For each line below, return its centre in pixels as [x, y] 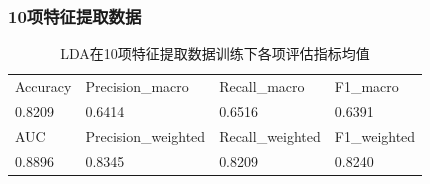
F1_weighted [375, 135]
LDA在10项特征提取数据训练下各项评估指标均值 [215, 53]
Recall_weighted [270, 135]
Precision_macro [137, 86]
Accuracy [43, 86]
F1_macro [366, 86]
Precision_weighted [145, 135]
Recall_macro [262, 86]
